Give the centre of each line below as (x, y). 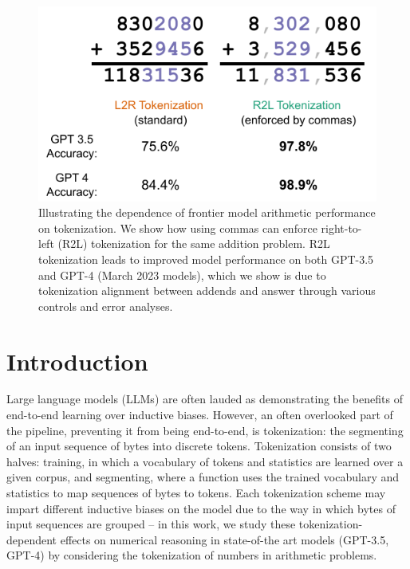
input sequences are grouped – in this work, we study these (151, 524)
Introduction (77, 361)
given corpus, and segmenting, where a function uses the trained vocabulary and (203, 477)
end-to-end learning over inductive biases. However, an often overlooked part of (200, 415)
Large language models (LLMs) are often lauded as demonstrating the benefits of (205, 399)
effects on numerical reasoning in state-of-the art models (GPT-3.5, (225, 539)
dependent (32, 539)
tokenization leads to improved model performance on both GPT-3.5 (206, 259)
